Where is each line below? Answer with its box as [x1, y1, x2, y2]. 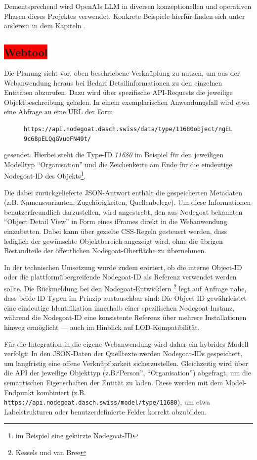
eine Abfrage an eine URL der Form [4, 106, 113, 117]
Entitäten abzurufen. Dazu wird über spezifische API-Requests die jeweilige [4, 87, 233, 97]
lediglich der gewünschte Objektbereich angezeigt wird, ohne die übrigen [4, 235, 223, 246]
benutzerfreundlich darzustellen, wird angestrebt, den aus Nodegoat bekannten [4, 206, 243, 217]
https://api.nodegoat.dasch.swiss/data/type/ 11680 [24, 125, 194, 133]
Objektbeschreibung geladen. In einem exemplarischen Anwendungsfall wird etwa [4, 96, 250, 107]
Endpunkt [4, 387, 35, 397]
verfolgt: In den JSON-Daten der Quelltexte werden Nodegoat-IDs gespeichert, [4, 348, 243, 359]
